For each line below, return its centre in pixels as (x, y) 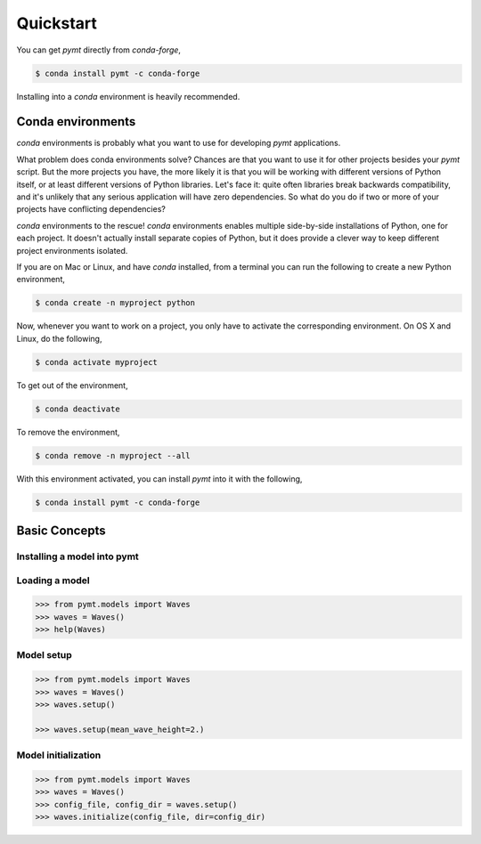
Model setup (45, 655)
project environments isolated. (72, 250)
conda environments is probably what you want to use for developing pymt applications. (179, 143)
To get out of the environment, (72, 385)
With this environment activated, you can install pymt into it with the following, (159, 479)
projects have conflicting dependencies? (91, 209)
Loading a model (53, 580)
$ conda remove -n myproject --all (113, 455)
